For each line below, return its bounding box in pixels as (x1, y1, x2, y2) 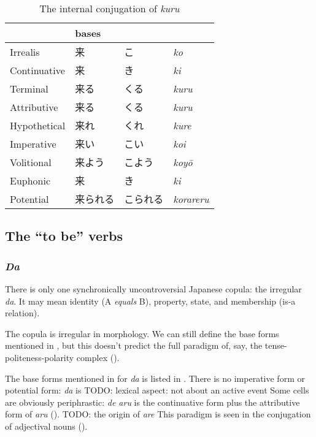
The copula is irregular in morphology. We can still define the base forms (5, 327, 279, 340)
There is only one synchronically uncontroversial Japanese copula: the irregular (5, 283, 302, 295)
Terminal (10, 81, 48, 96)
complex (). (76, 351, 120, 363)
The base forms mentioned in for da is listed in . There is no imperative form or (5, 371, 305, 384)
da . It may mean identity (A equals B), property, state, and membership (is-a (5, 294, 296, 307)
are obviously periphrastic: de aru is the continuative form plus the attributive (5, 395, 300, 408)
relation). (5, 306, 40, 319)
